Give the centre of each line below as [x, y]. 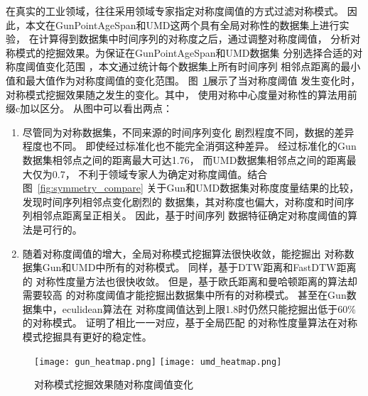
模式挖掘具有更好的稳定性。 [87, 337]
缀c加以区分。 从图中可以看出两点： [89, 108]
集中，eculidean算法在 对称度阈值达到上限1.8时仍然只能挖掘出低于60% [194, 308]
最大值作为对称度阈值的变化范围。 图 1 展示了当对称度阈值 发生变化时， [193, 80]
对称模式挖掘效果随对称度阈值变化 [114, 384]
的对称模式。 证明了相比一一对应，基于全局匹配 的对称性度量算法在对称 [190, 323]
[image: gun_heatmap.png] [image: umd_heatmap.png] [158, 362]
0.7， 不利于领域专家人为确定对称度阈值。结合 [160, 174]
